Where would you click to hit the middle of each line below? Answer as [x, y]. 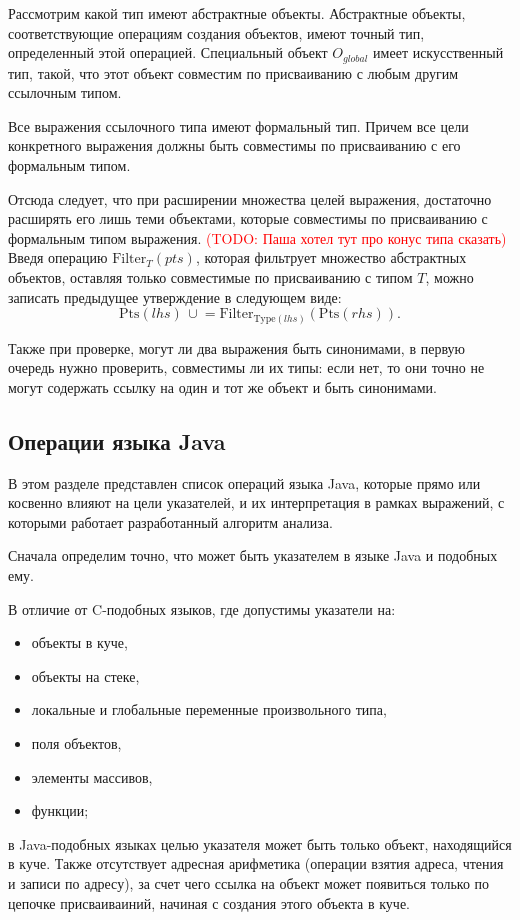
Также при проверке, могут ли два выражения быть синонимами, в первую [236, 347]
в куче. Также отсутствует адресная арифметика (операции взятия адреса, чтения [256, 863]
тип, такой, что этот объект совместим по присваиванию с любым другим [233, 72]
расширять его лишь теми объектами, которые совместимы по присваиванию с [248, 218]
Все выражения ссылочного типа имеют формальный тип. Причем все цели [238, 125]
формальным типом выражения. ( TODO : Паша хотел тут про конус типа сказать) [257, 237]
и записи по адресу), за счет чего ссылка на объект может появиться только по [249, 882]
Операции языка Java [117, 440]
